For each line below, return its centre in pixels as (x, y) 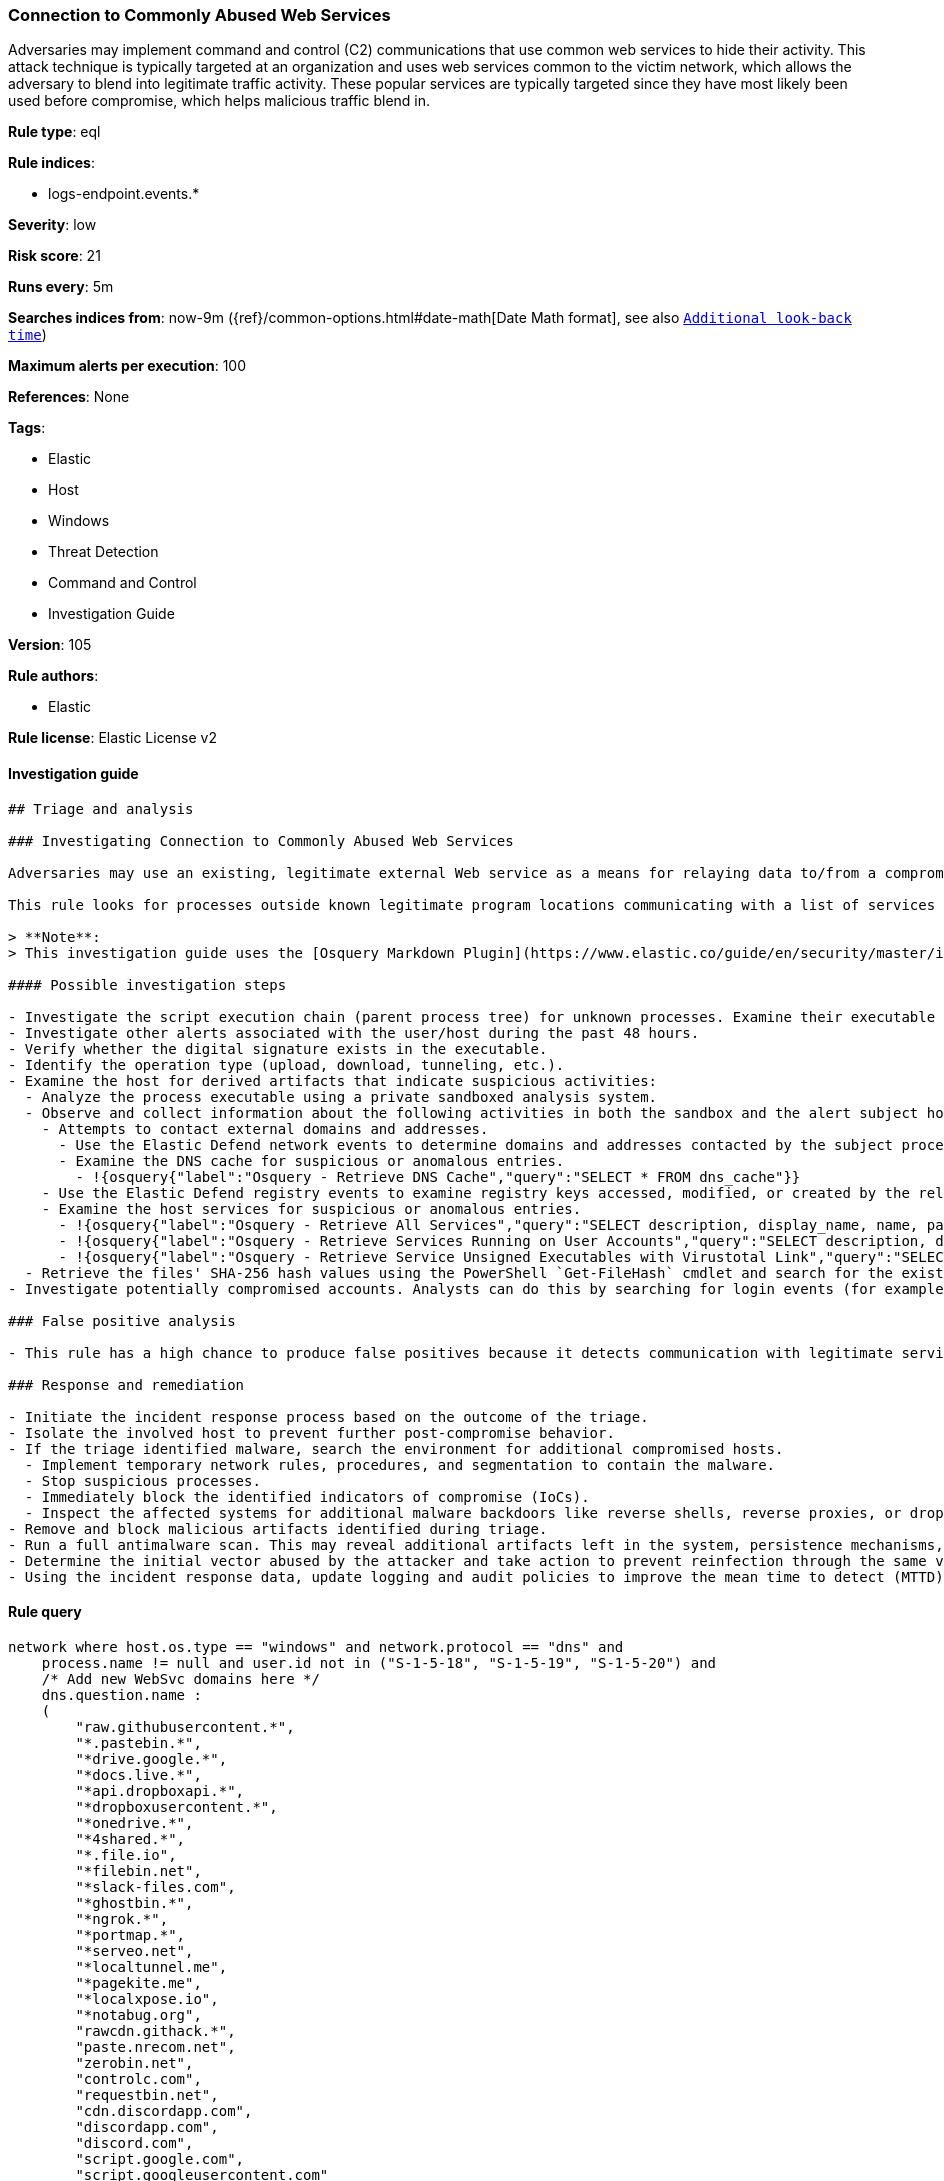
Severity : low (52, 225)
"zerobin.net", (134, 2062)
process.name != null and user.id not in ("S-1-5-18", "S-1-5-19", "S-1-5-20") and (379, 1662)
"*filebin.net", (138, 1870)
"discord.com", (134, 2142)
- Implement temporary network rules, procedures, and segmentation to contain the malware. (400, 1464)
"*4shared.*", (130, 1838)
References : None (69, 397)
